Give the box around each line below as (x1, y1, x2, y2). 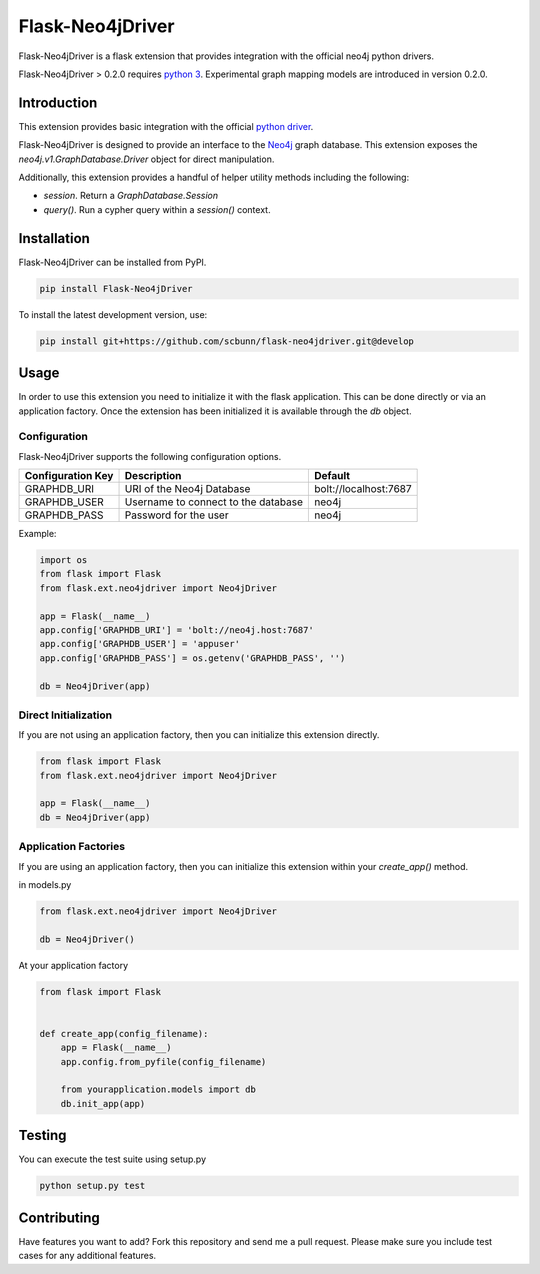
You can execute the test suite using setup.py (18, 1153, 207, 1165)
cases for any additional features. (18, 1250, 157, 1262)
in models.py (18, 878, 72, 890)
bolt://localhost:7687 (314, 482, 412, 496)
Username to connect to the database (124, 495, 304, 509)
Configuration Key (24, 469, 114, 483)
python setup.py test (39, 1180, 146, 1192)
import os (39, 555, 88, 566)
